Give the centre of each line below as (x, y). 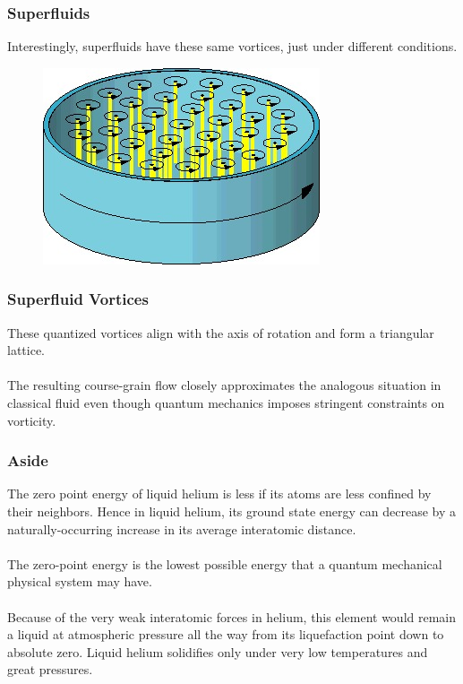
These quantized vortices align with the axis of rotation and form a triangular (221, 332)
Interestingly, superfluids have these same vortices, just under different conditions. (232, 46)
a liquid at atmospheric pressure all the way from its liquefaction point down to (226, 634)
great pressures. (50, 669)
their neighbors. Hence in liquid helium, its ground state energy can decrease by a (232, 511)
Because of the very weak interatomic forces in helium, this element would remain (232, 616)
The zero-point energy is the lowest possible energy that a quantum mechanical (225, 563)
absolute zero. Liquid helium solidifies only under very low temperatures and (218, 651)
